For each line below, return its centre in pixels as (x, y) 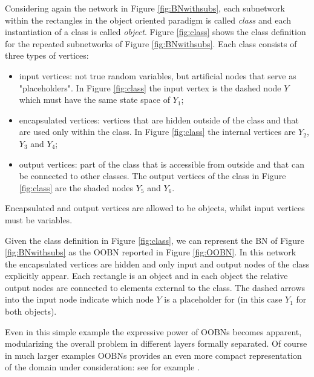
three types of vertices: (47, 55)
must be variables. (39, 219)
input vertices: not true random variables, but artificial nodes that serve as (158, 75)
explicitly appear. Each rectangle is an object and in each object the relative (146, 276)
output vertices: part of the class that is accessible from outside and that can (162, 164)
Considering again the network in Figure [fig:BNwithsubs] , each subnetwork (145, 8)
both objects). (31, 311)
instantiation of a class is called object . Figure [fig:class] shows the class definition (155, 32)
